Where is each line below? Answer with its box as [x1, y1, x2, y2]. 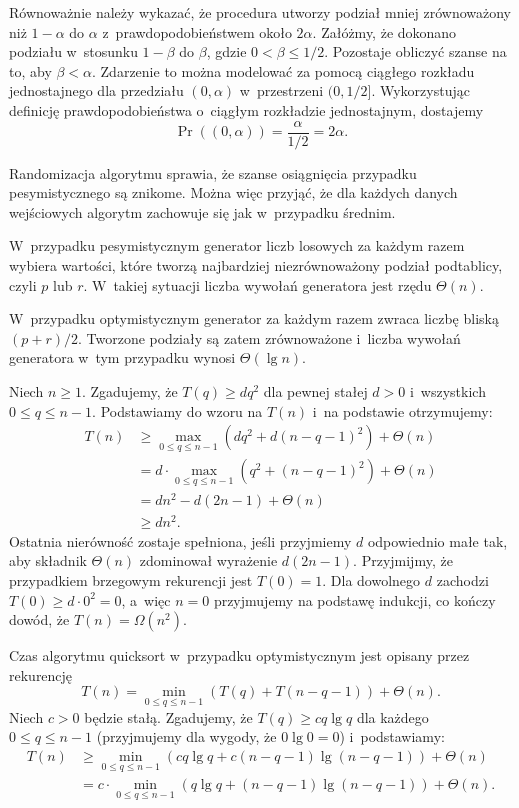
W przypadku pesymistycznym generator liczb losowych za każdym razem [9, 235, 465, 256]
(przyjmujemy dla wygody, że [96, 726, 277, 747]
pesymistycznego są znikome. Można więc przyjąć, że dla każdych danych [9, 182, 458, 203]
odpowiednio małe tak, [367, 530, 508, 551]
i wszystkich [409, 380, 486, 401]
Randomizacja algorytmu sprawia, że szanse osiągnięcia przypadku [9, 162, 417, 183]
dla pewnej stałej [263, 380, 368, 401]
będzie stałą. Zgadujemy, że [84, 706, 253, 727]
